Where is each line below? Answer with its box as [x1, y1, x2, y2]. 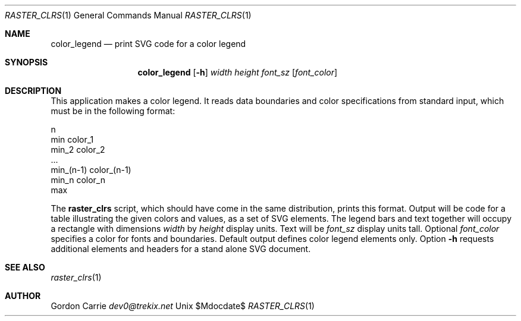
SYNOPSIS [5, 57, 48, 67]
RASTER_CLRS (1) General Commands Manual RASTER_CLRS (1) [5, 10, 252, 20]
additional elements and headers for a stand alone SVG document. [51, 244, 311, 254]
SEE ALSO [5, 262, 45, 272]
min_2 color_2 [51, 144, 105, 155]
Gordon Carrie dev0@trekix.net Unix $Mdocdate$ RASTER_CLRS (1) [51, 301, 315, 311]
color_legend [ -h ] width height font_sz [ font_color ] [137, 67, 338, 77]
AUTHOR [5, 291, 41, 301]
